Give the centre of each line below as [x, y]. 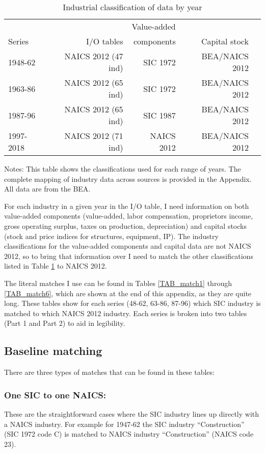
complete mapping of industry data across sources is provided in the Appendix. [128, 178]
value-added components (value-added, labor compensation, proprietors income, [129, 216]
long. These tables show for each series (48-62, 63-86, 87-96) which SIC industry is [132, 303]
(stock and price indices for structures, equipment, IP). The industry [111, 236]
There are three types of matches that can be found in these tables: [109, 372]
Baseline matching [53, 351]
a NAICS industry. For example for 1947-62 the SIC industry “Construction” [124, 424]
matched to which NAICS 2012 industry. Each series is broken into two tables [126, 313]
